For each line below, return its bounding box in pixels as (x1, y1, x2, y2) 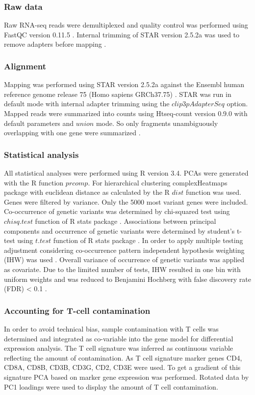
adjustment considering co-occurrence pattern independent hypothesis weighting (4, 244, 245, 255)
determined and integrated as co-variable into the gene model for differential (4, 333, 233, 343)
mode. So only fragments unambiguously (96, 118, 218, 128)
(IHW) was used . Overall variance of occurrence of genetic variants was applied (4, 254, 245, 265)
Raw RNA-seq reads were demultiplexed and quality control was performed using (4, 20, 248, 30)
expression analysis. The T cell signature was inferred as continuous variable (4, 343, 233, 353)
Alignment (4, 60, 47, 72)
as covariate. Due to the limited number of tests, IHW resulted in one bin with (4, 264, 241, 274)
